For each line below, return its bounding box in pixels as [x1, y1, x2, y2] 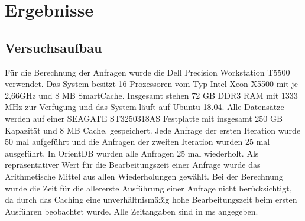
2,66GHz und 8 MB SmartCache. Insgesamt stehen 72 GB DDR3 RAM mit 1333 [5, 89, 298, 101]
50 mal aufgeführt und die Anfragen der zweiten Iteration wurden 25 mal [5, 135, 270, 148]
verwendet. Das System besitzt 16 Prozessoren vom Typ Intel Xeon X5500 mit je [5, 77, 298, 90]
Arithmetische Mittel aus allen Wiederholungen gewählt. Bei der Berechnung [5, 170, 283, 182]
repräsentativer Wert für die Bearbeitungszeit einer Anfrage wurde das [5, 158, 261, 171]
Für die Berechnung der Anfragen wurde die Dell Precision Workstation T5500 [5, 66, 290, 78]
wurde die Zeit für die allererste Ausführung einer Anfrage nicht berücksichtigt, [5, 181, 292, 194]
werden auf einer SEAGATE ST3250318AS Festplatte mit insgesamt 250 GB [5, 112, 283, 124]
